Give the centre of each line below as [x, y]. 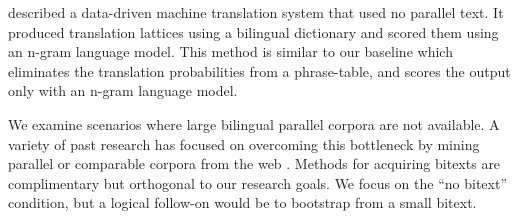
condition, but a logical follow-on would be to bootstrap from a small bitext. [242, 202]
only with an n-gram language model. [123, 90]
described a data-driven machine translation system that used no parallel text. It [256, 12]
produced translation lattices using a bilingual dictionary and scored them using [253, 31]
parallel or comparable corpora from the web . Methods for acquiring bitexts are [254, 163]
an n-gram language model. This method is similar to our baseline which [230, 51]
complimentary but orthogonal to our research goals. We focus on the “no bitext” [257, 182]
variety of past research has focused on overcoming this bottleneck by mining [244, 143]
